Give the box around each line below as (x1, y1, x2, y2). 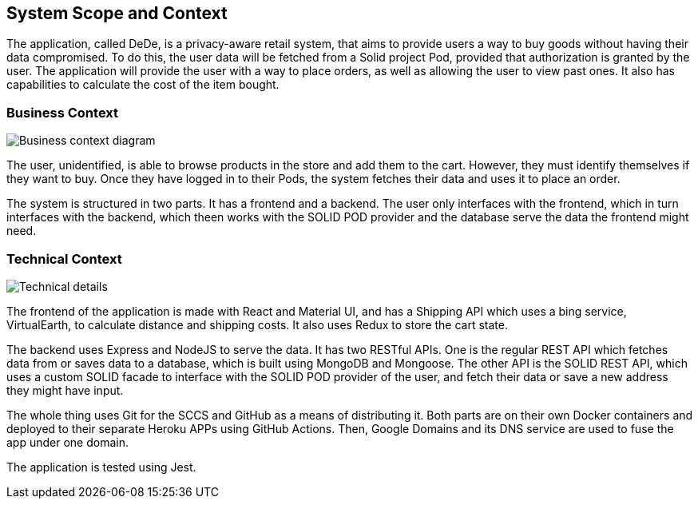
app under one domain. (6, 435, 129, 449)
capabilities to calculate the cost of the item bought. (6, 78, 280, 92)
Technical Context (6, 250, 122, 267)
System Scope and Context (6, 3, 228, 23)
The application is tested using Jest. (6, 459, 196, 474)
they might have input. (6, 383, 124, 397)
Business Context (6, 104, 119, 121)
